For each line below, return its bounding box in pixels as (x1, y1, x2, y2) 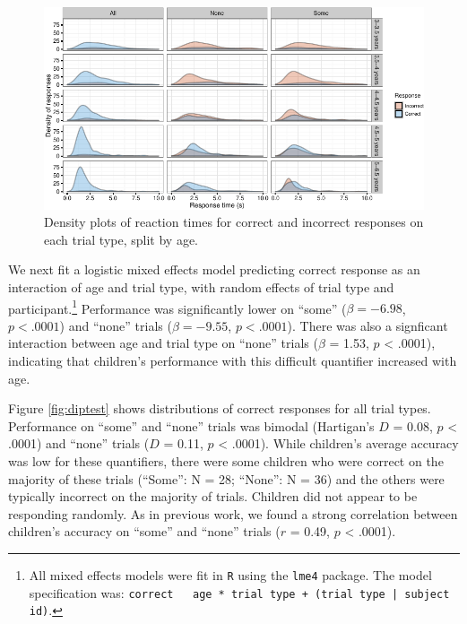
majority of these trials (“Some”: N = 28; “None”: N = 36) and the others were (8, 469, 445, 488)
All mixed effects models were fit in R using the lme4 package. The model (29, 565, 432, 584)
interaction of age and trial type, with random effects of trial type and (8, 278, 394, 297)
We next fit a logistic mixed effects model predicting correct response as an (8, 260, 420, 279)
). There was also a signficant (287, 316, 448, 334)
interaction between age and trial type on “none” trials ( (8, 334, 318, 352)
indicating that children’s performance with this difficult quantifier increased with (8, 351, 457, 370)
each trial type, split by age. (44, 230, 199, 248)
